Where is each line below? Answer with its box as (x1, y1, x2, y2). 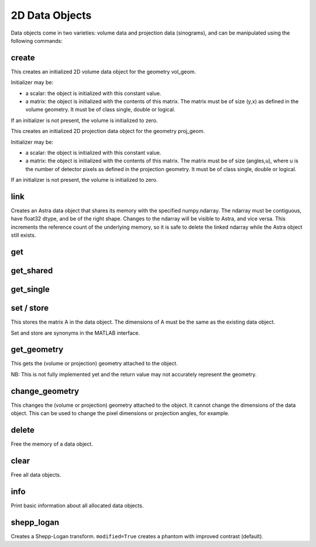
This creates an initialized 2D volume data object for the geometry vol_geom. (11, 68, 196, 75)
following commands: (11, 37, 63, 44)
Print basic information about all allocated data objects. (11, 502, 144, 509)
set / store (11, 303, 49, 313)
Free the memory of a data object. (11, 440, 93, 448)
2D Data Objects (11, 9, 92, 22)
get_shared (11, 266, 53, 276)
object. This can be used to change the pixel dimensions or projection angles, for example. (11, 410, 229, 417)
